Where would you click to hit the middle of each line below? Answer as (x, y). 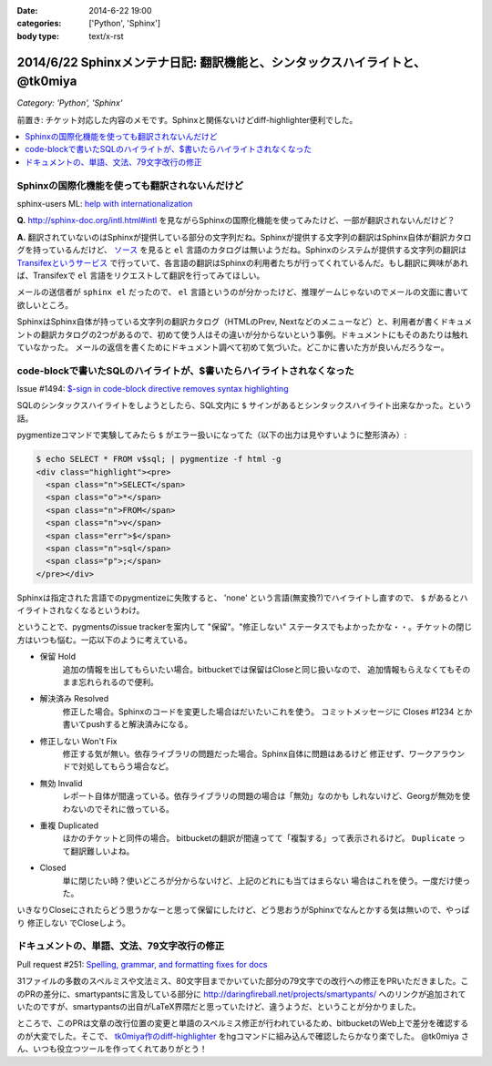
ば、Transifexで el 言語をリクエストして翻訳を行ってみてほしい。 (141, 275)
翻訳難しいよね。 (102, 851)
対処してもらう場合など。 (126, 766)
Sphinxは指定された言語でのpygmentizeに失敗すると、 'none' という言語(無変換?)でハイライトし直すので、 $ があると (238, 598)
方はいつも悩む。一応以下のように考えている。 (105, 640)
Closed (53, 868)
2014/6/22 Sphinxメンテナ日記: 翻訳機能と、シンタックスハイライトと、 (221, 62)
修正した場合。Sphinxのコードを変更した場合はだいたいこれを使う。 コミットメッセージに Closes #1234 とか (267, 712)
